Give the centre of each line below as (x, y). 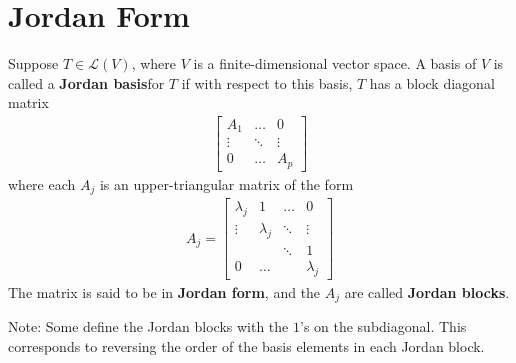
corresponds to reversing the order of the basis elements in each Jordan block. (246, 346)
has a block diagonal (432, 82)
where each (42, 183)
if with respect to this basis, (267, 82)
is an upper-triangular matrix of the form (226, 183)
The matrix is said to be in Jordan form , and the (164, 291)
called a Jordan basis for (86, 82)
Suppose (33, 63)
